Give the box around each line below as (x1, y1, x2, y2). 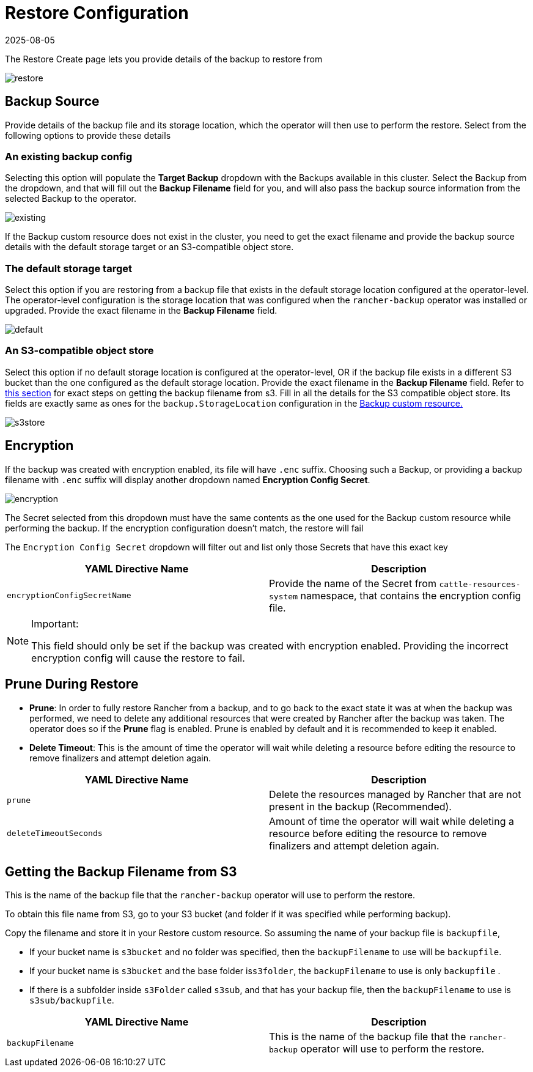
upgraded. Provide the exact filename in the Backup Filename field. (5, 305, 278, 316)
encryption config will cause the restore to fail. (31, 651, 245, 664)
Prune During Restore (5, 676, 139, 692)
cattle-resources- (439, 579, 521, 589)
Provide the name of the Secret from (269, 577, 436, 590)
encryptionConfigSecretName (7, 591, 131, 601)
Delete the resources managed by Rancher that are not (269, 788, 521, 800)
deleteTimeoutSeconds (7, 829, 103, 838)
